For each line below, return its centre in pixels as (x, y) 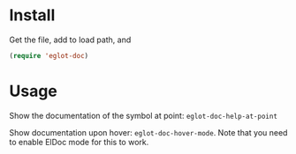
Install (32, 15)
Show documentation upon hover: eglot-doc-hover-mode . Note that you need (148, 132)
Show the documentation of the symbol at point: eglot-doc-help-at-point (144, 115)
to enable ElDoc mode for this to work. (79, 142)
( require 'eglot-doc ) (49, 55)
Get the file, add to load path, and (70, 40)
